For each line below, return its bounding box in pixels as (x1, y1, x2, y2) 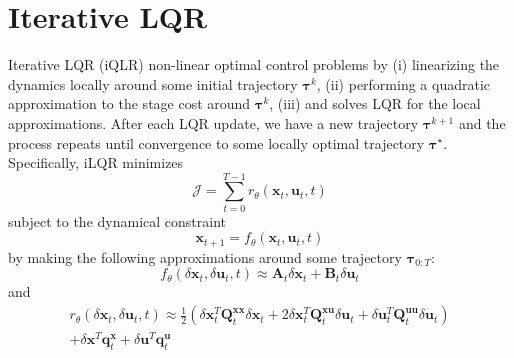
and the (458, 112, 506, 133)
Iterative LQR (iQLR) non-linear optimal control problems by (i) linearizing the (8, 54, 500, 75)
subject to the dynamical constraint (8, 210, 226, 231)
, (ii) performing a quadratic (316, 73, 491, 94)
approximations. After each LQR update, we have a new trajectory (8, 112, 419, 133)
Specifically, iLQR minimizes (8, 152, 184, 173)
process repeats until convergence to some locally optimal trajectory (8, 132, 425, 153)
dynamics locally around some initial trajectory (8, 73, 298, 94)
